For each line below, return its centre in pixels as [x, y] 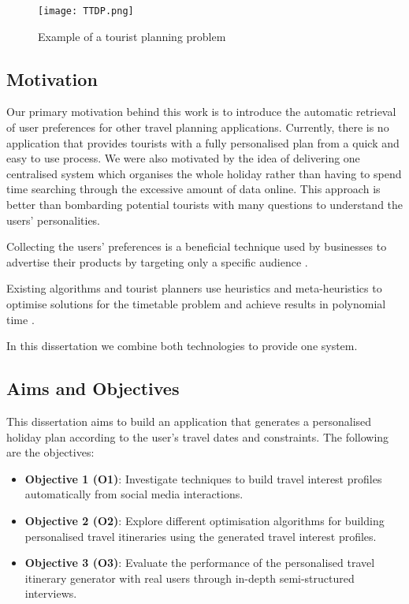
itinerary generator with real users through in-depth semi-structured [190, 578]
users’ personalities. [53, 220]
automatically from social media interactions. [134, 494]
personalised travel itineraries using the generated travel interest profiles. [201, 536]
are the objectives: [50, 452]
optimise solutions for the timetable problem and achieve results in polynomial [196, 303]
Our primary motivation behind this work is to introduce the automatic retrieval [201, 112]
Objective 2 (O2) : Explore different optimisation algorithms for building [204, 520]
